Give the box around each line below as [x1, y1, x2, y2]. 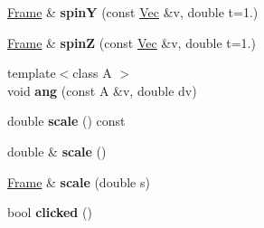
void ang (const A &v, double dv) [7, 81, 197, 100]
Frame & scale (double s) [7, 172, 150, 191]
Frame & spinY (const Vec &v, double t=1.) [7, 3, 259, 21]
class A [72, 63, 112, 82]
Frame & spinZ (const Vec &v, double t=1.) [7, 33, 256, 52]
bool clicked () [7, 203, 92, 222]
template [7, 63, 56, 82]
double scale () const [7, 111, 126, 130]
